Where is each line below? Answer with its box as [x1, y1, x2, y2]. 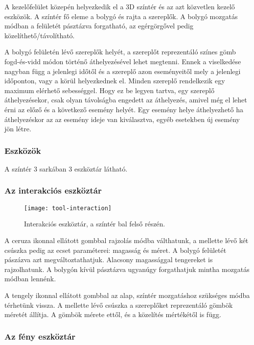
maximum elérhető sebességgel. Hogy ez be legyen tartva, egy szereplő [4, 85, 214, 95]
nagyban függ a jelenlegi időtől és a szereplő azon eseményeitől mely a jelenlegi [4, 66, 241, 76]
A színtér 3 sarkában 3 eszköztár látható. [4, 163, 128, 173]
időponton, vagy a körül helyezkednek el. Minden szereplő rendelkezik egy [4, 75, 225, 86]
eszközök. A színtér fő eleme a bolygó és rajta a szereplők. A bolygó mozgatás [4, 11, 238, 21]
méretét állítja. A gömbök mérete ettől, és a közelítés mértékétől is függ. [4, 309, 221, 320]
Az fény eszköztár [4, 330, 76, 342]
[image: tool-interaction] [24, 204, 112, 212]
